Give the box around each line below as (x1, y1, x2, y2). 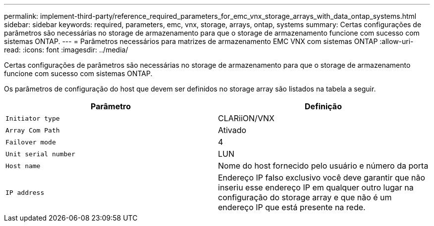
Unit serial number (5, 150, 75, 158)
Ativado (218, 125, 247, 135)
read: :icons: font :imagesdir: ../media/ (4, 45, 128, 54)
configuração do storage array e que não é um (218, 192, 392, 202)
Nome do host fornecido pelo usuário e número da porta (218, 161, 429, 171)
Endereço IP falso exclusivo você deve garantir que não (218, 173, 426, 182)
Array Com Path (5, 126, 60, 134)
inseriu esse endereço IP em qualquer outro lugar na (218, 182, 414, 192)
